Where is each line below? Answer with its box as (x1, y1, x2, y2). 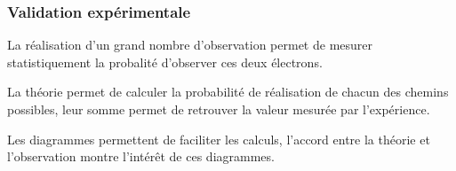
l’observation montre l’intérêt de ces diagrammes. (7, 147, 275, 166)
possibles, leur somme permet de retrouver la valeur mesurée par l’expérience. (7, 100, 430, 118)
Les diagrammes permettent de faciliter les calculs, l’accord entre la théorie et (7, 129, 430, 148)
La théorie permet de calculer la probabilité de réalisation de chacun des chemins (7, 82, 449, 101)
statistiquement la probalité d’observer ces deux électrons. (7, 52, 323, 71)
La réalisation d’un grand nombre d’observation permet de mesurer (7, 35, 372, 54)
